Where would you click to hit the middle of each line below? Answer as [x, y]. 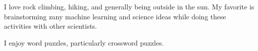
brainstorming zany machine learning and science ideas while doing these [115, 16]
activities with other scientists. [50, 26]
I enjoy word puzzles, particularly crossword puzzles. [84, 42]
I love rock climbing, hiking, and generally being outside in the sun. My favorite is [129, 6]
